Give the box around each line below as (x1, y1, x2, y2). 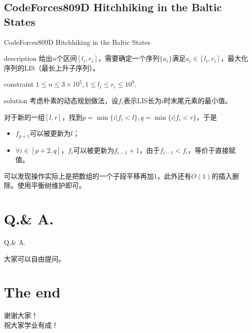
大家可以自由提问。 (4, 253, 65, 263)
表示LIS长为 (124, 95, 162, 105)
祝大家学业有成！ (4, 320, 58, 330)
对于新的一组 (4, 111, 45, 122)
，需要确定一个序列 (98, 53, 160, 63)
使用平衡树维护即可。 (17, 180, 86, 190)
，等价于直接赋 (188, 145, 236, 155)
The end (4, 282, 61, 302)
